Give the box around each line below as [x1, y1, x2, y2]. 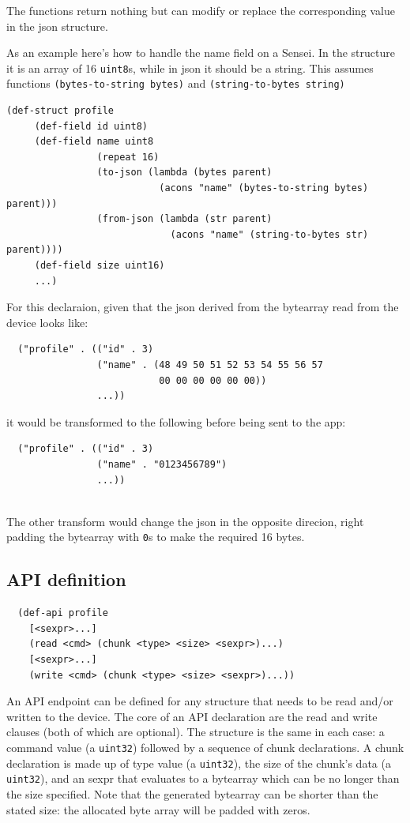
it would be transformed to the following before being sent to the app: [6, 413, 346, 430]
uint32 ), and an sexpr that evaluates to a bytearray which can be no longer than [6, 770, 400, 787]
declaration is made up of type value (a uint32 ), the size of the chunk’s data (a [6, 754, 391, 771]
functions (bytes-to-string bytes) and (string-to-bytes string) [6, 75, 345, 92]
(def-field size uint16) [34, 260, 165, 272]
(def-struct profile [6, 105, 115, 117]
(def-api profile [17, 607, 108, 619]
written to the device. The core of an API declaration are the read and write [6, 708, 378, 724]
